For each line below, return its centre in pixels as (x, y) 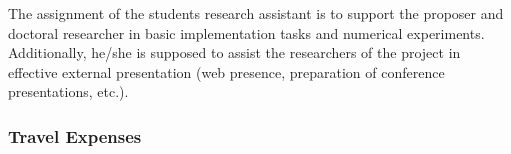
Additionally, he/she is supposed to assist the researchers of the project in (234, 52)
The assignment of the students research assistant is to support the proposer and (256, 13)
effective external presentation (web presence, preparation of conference (226, 71)
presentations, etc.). (68, 91)
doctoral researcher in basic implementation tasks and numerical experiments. (246, 32)
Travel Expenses (75, 135)
